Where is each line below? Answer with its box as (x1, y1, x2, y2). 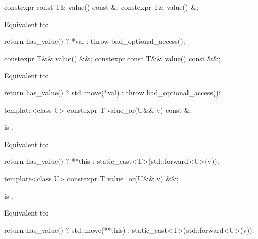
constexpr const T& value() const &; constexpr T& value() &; (4, 2, 198, 12)
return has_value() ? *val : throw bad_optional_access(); (4, 36, 185, 46)
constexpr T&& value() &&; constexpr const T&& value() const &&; (4, 53, 221, 63)
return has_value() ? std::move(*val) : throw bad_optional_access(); (4, 87, 221, 98)
